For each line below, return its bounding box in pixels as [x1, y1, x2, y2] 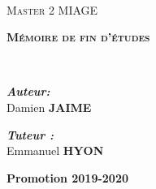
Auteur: [6, 83, 50, 100]
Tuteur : [6, 126, 54, 143]
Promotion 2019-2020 [6, 169, 128, 186]
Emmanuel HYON [6, 142, 104, 159]
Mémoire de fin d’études [6, 28, 150, 45]
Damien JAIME [6, 98, 92, 115]
